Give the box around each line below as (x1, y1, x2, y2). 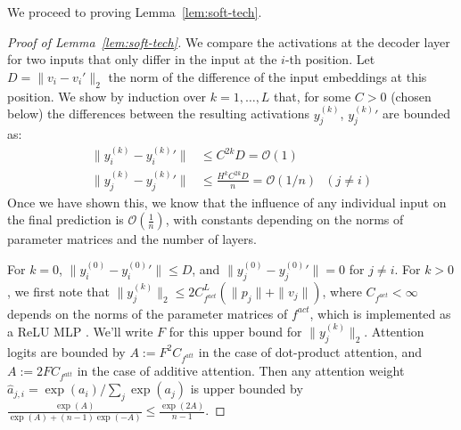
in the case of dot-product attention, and (198, 342, 422, 361)
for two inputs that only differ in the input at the (7, 50, 277, 69)
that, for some (274, 86, 351, 105)
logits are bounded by (7, 342, 126, 361)
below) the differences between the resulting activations (7, 104, 309, 123)
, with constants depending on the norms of (165, 210, 404, 229)
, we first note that (7, 281, 110, 300)
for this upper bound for (169, 321, 302, 340)
